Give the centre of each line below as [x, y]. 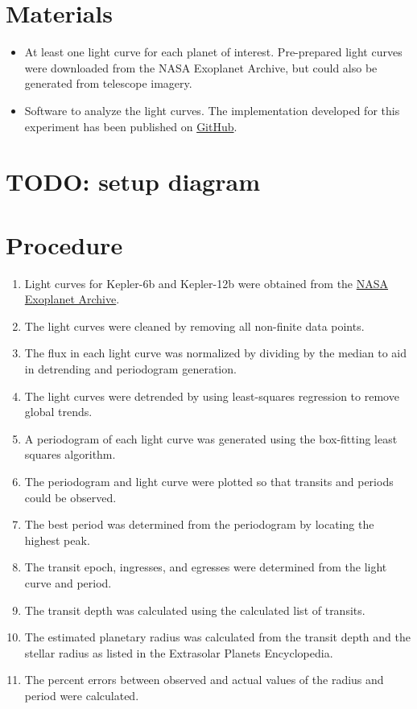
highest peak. [57, 540]
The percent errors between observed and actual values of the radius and [204, 680]
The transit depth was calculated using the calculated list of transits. [195, 610]
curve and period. [68, 582]
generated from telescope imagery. [108, 83]
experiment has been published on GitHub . [131, 126]
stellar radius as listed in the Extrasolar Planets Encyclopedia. [179, 652]
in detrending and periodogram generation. [130, 368]
